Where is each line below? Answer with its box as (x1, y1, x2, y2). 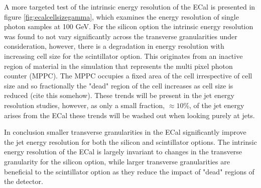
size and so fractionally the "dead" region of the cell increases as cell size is (4, 80, 233, 90)
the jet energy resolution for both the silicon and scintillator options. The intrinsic (4, 136, 257, 147)
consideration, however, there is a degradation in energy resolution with (4, 41, 224, 51)
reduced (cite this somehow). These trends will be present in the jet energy (4, 90, 234, 101)
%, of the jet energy (183, 100, 244, 110)
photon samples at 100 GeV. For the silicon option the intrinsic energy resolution (4, 21, 253, 32)
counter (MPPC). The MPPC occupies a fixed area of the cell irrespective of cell (4, 70, 252, 81)
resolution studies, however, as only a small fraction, (4, 100, 165, 110)
